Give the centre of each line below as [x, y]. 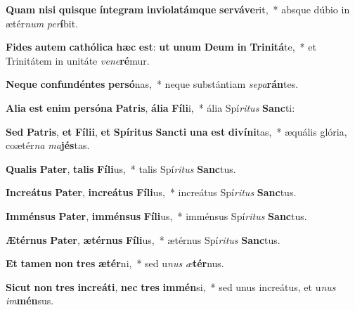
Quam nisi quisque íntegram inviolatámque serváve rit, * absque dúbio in [178, 9]
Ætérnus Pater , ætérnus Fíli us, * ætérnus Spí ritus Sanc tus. [143, 239]
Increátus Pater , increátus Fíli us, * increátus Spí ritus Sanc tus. [151, 192]
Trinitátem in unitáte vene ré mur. [78, 60]
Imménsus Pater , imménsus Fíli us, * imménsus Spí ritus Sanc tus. [156, 215]
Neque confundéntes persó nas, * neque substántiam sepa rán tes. [152, 84]
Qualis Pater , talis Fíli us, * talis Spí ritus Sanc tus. [121, 168]
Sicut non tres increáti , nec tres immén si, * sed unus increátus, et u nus [171, 286]
